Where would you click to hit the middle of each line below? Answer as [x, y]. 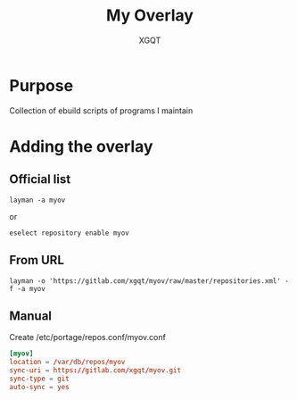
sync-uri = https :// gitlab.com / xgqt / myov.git [95, 371]
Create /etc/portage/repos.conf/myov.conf [88, 337]
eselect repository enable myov [69, 233]
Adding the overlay [81, 146]
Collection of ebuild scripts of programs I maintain [101, 110]
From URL [37, 260]
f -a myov [28, 288]
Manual [30, 316]
